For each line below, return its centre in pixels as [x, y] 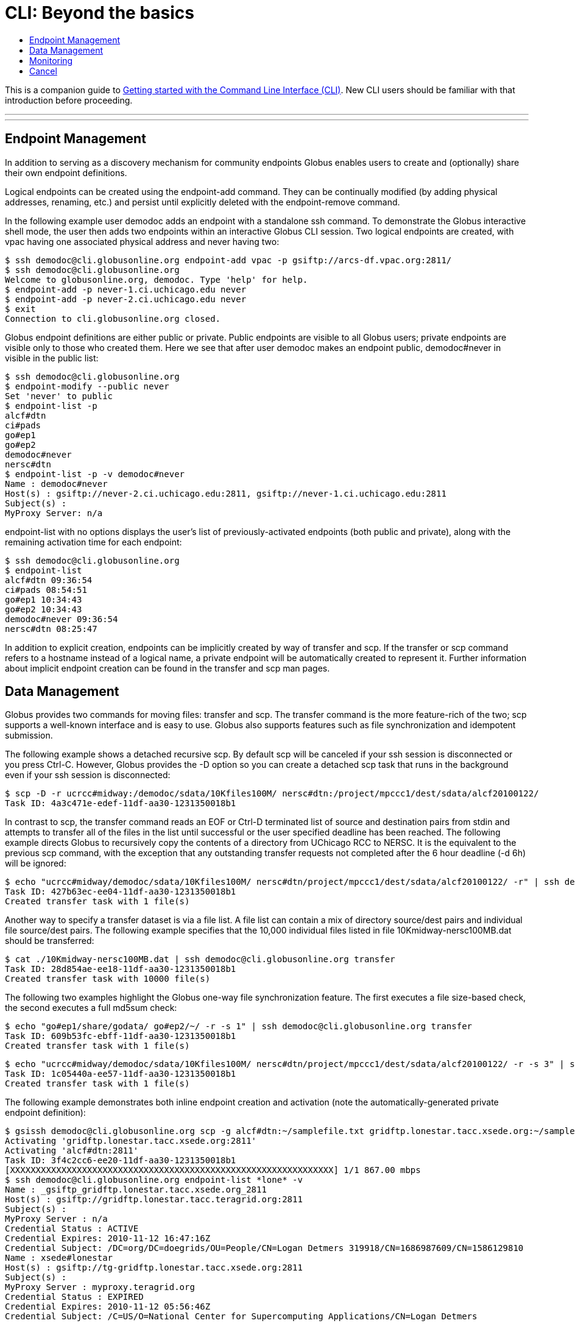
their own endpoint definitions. [66, 172]
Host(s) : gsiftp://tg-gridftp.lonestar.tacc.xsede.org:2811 [154, 1268]
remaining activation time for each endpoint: [93, 542]
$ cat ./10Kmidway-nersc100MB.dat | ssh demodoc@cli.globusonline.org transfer [200, 959]
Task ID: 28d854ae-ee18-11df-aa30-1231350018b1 [121, 969]
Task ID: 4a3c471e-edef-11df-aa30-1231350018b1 [121, 803]
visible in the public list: [52, 358]
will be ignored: [36, 863]
